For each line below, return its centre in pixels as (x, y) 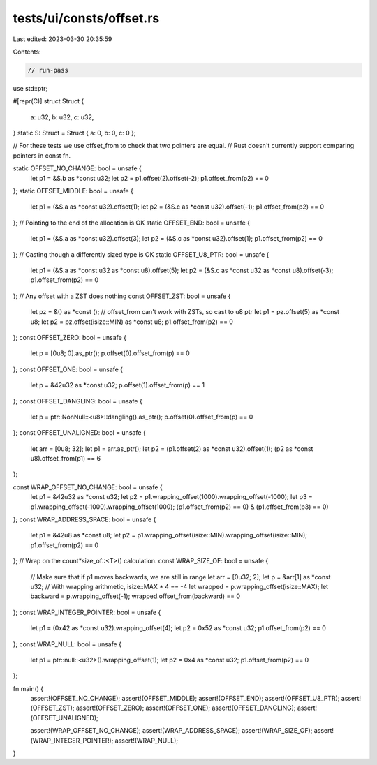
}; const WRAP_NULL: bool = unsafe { (67, 644)
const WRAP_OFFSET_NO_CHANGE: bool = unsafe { (88, 487)
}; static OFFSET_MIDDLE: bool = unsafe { (73, 191)
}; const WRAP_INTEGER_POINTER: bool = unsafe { (87, 612)
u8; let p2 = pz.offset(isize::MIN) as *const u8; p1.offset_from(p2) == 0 (132, 322)
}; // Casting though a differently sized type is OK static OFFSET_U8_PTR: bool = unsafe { (141, 254)
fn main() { (28, 688)
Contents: (27, 52)
